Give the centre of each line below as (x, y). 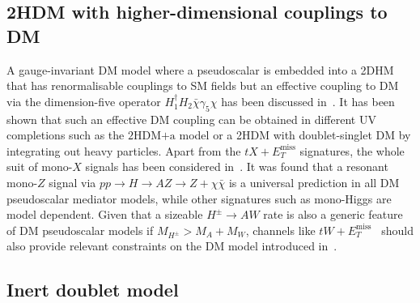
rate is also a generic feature (333, 214)
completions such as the (66, 135)
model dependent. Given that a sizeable (105, 214)
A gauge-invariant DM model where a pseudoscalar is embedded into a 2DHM (200, 69)
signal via (72, 182)
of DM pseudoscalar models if (80, 230)
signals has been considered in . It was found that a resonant (237, 166)
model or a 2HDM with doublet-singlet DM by (295, 135)
